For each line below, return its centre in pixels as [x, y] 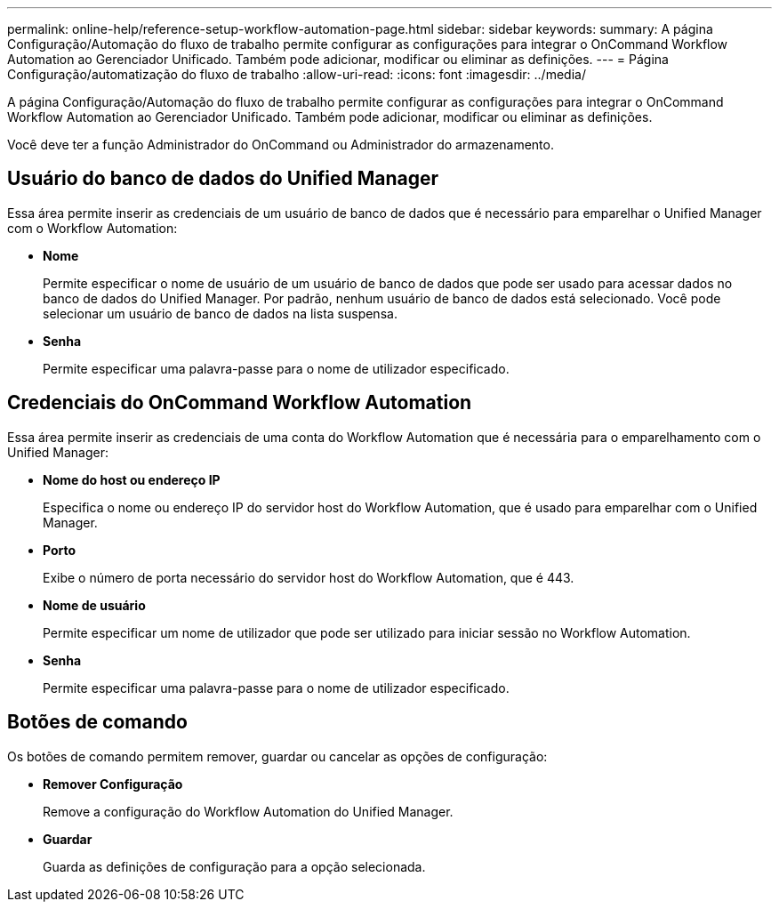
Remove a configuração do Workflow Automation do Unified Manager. [248, 811]
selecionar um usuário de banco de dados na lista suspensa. [220, 313]
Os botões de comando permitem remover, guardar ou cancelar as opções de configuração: [277, 756]
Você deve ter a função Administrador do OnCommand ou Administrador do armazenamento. [281, 145]
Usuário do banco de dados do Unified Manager [223, 179]
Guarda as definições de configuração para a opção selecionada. [234, 866]
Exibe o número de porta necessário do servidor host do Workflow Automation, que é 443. [309, 577]
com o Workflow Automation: [92, 228]
